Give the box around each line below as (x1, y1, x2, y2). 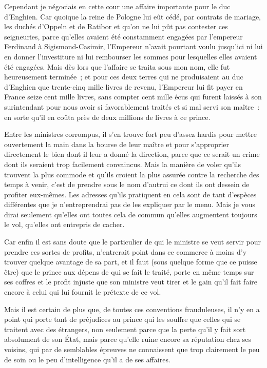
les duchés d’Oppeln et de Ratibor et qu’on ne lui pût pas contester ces (4, 21, 228, 32)
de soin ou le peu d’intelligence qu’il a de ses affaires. (4, 354, 170, 364)
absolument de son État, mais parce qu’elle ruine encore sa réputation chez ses (4, 334, 252, 344)
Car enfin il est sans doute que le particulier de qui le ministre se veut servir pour (4, 236, 261, 247)
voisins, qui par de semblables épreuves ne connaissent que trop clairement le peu (4, 344, 260, 354)
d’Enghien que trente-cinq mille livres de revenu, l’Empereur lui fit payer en (4, 81, 243, 92)
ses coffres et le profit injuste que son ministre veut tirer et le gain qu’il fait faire (4, 276, 257, 287)
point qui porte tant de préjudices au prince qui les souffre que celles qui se (4, 314, 241, 324)
